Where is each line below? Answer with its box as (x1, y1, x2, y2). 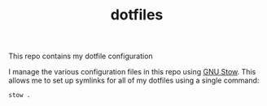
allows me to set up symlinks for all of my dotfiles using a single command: (8, 75, 260, 86)
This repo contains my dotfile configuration (8, 51, 153, 61)
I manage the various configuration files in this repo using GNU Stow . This (8, 67, 256, 77)
